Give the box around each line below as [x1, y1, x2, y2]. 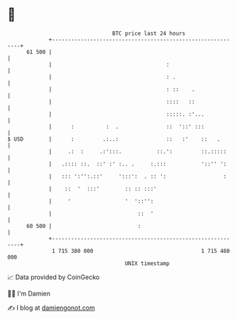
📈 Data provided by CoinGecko [7, 273, 100, 281]
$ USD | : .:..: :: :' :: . [7, 135, 221, 143]
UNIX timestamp [124, 259, 170, 267]
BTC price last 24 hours [112, 30, 186, 37]
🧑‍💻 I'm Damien [7, 289, 51, 298]
